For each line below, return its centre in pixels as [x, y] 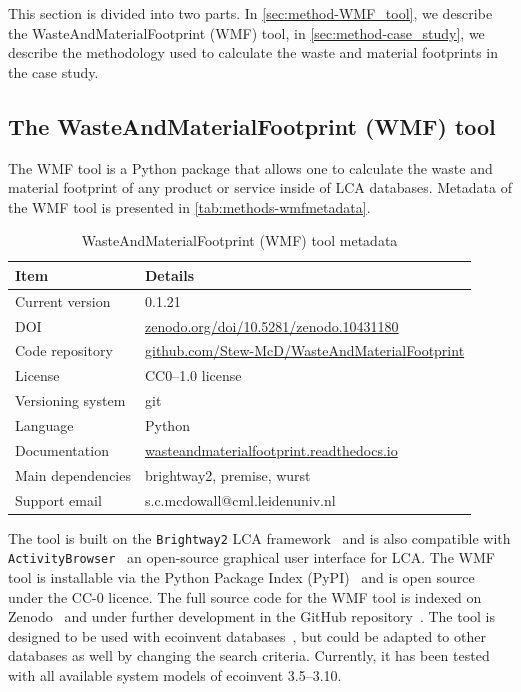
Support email [58, 499]
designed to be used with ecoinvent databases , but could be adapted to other [247, 635]
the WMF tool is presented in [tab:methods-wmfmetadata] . [189, 206]
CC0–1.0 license [193, 375]
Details [169, 274]
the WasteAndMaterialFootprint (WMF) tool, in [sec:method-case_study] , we [246, 32]
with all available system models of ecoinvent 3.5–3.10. [175, 674]
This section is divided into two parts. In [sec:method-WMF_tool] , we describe [250, 13]
